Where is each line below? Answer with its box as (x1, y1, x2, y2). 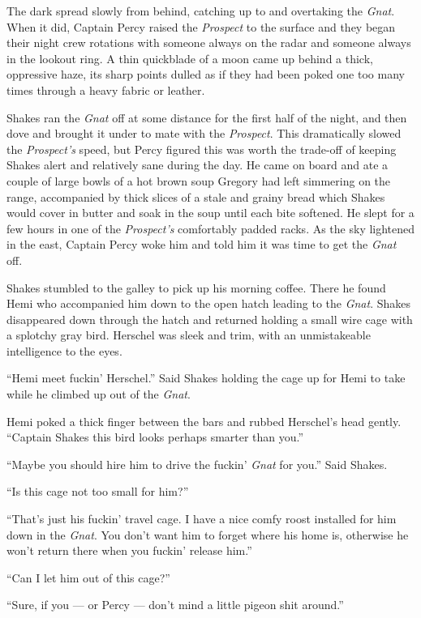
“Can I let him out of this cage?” (6, 569, 170, 586)
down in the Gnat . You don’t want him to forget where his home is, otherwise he (6, 526, 409, 543)
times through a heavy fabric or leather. (6, 81, 205, 98)
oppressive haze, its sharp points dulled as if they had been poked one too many (6, 66, 405, 83)
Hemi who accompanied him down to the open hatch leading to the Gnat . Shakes (6, 295, 411, 312)
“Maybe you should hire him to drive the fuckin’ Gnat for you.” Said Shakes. (6, 455, 388, 472)
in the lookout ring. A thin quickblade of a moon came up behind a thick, (6, 49, 373, 66)
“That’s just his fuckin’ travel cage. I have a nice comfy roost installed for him (6, 510, 397, 527)
